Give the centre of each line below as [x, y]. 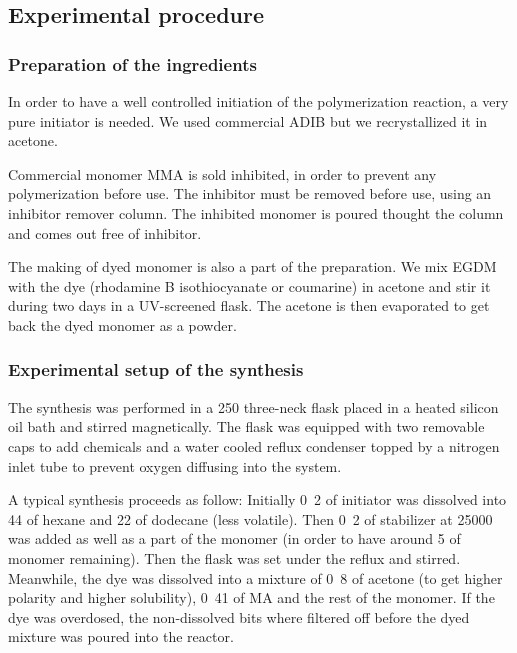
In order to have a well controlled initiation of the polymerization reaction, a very [258, 101]
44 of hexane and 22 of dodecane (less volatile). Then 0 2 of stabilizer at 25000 [250, 518]
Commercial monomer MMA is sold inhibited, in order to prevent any [222, 173]
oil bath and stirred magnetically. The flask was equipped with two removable [246, 426]
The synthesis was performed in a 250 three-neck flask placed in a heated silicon [253, 406]
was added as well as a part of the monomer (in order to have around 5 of [234, 538]
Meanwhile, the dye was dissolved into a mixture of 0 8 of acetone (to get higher [255, 577]
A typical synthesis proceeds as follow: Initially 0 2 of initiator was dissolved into [257, 499]
